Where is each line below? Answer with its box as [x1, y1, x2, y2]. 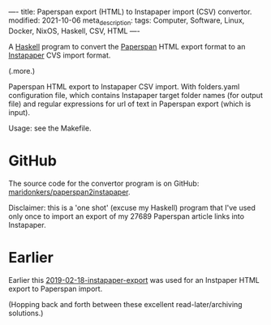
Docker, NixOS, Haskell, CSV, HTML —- [8, 26, 140, 36]
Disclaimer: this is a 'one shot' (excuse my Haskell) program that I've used [8, 203, 256, 212]
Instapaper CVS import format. [8, 50, 111, 60]
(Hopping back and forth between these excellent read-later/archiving [8, 299, 243, 309]
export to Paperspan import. [8, 284, 103, 293]
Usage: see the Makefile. [8, 123, 92, 133]
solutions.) [8, 308, 44, 318]
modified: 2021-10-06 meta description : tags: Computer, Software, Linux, [8, 15, 245, 27]
